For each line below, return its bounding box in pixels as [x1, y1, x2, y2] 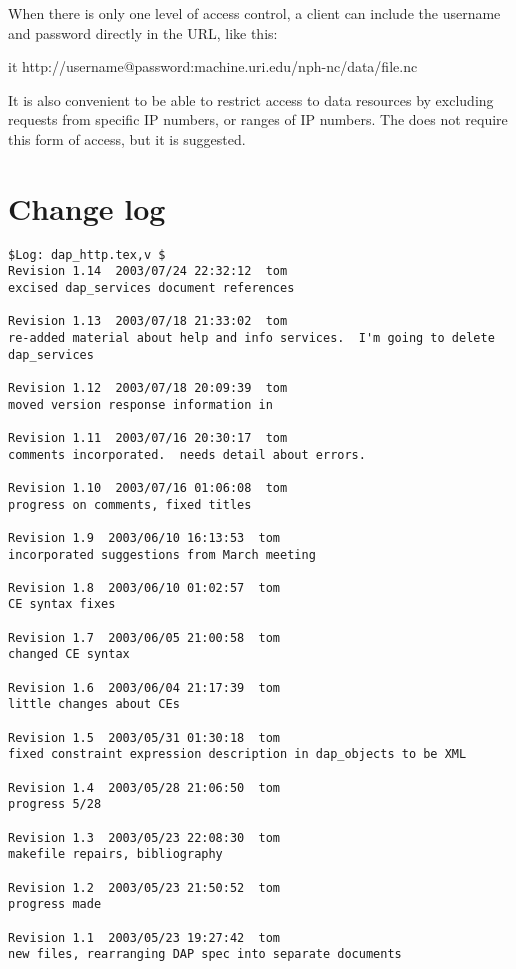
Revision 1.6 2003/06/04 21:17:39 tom [8, 680, 281, 695]
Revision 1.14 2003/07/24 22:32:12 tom [8, 264, 288, 279]
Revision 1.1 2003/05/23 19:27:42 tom [8, 930, 281, 945]
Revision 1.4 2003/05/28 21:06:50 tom [8, 780, 281, 795]
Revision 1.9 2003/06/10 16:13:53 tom [8, 530, 281, 545]
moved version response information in [8, 397, 273, 412]
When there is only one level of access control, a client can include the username [8, 3, 501, 23]
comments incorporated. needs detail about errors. [8, 447, 366, 462]
